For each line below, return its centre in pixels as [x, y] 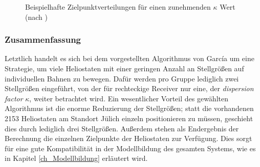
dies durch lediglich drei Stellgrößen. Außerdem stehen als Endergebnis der [122, 128]
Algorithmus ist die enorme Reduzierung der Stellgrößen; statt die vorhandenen [129, 108]
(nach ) [36, 17]
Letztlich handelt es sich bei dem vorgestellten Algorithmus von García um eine [129, 58]
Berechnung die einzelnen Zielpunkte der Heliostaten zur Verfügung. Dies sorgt [128, 138]
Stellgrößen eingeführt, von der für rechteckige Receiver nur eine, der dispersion [129, 88]
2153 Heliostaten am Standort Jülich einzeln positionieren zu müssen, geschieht [129, 118]
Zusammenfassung [43, 39]
